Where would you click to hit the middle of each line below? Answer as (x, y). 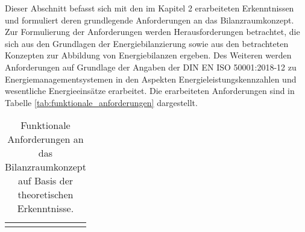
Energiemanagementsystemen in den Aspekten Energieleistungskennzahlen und (151, 79)
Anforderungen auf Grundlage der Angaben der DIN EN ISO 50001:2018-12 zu (151, 67)
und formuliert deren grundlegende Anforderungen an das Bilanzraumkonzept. (149, 20)
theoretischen (46, 195)
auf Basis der (46, 181)
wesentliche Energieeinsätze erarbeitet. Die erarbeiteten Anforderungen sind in (150, 91)
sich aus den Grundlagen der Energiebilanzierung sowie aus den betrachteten (147, 43)
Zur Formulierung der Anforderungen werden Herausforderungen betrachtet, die (152, 32)
